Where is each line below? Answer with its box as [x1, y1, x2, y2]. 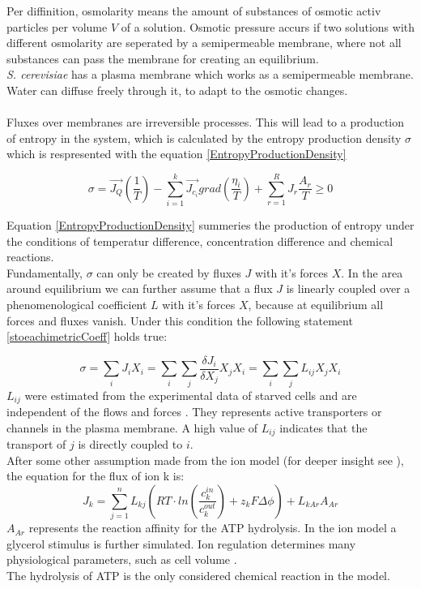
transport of [6, 436, 66, 453]
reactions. [6, 248, 54, 265]
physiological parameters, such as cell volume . [6, 551, 237, 568]
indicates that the [279, 419, 368, 436]
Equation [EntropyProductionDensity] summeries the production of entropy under [6, 217, 415, 234]
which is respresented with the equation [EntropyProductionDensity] [6, 145, 347, 162]
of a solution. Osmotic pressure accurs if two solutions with [121, 18, 415, 35]
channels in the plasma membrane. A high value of [6, 419, 258, 436]
